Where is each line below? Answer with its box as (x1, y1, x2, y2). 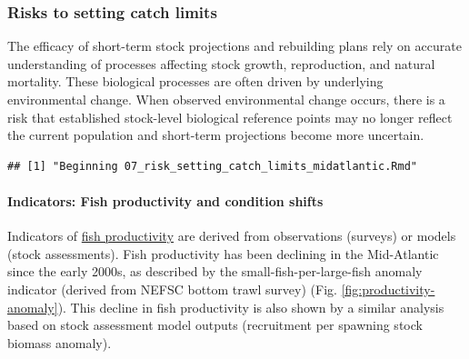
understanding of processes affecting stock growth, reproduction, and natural (7, 54, 435, 73)
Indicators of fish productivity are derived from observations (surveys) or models (7, 226, 456, 245)
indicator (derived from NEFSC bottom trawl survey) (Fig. (7, 279, 337, 298)
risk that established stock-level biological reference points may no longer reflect (7, 107, 453, 126)
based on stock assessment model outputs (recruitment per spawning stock (7, 315, 423, 334)
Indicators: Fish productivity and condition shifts (7, 191, 324, 210)
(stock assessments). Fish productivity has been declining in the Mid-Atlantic (7, 244, 439, 263)
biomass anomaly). (7, 333, 112, 352)
